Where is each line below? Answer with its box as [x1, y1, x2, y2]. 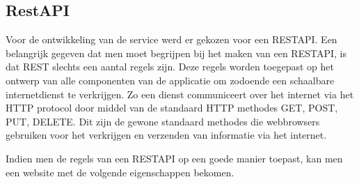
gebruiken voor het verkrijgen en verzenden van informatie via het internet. [6, 128, 327, 142]
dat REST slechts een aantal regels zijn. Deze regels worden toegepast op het [6, 59, 334, 74]
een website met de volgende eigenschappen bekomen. [6, 164, 234, 179]
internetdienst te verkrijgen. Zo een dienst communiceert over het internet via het [6, 86, 354, 101]
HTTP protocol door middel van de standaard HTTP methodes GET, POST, [6, 100, 338, 115]
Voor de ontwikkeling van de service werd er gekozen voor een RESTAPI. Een [6, 32, 337, 47]
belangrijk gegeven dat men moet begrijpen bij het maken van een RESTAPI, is [6, 45, 346, 60]
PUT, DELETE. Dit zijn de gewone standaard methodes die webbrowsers [6, 114, 320, 128]
